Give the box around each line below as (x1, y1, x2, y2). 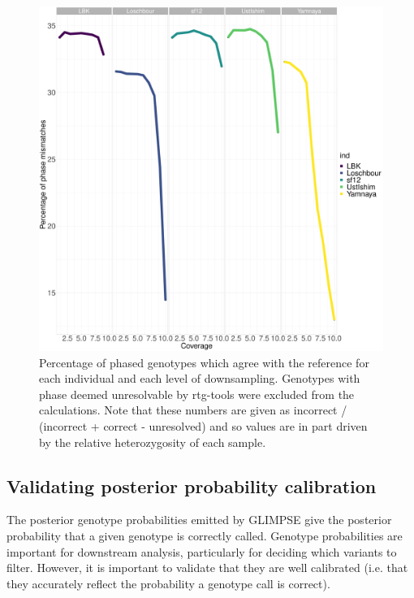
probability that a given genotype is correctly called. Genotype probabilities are (6, 526, 403, 544)
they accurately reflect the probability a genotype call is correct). (6, 574, 330, 591)
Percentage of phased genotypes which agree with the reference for (39, 353, 369, 370)
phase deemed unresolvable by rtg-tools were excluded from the (39, 385, 355, 402)
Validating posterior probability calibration (6, 473, 377, 498)
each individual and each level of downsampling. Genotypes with (39, 370, 360, 387)
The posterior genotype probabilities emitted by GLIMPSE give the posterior (6, 511, 392, 528)
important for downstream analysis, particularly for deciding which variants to (6, 543, 397, 560)
